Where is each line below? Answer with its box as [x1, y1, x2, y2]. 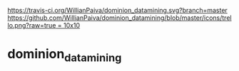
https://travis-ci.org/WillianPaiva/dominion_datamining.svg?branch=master [7, 6, 228, 14]
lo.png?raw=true [7, 21, 56, 29]
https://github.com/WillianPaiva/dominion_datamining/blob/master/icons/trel [7, 13, 232, 22]
